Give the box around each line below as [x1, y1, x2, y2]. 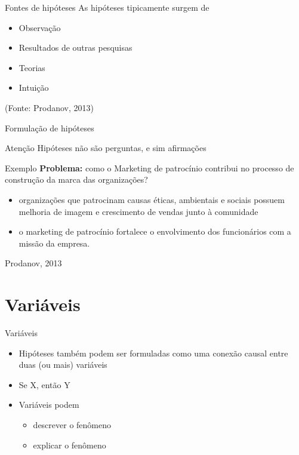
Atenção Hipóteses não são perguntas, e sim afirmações [5, 142, 206, 154]
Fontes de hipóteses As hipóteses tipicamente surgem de [5, 1, 209, 13]
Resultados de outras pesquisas [19, 41, 132, 54]
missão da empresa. [19, 236, 90, 249]
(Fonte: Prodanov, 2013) [5, 101, 94, 113]
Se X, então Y [19, 378, 70, 391]
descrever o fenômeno [33, 419, 112, 431]
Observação [19, 21, 61, 33]
